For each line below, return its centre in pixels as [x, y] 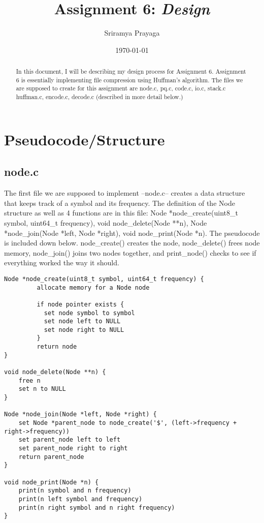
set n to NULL [42, 389]
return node [57, 347]
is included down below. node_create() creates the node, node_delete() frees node [132, 243]
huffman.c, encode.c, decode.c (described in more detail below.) [100, 97]
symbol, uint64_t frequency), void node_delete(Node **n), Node [106, 222]
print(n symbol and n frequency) [75, 491]
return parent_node [51, 457]
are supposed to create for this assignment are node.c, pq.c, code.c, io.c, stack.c [121, 88]
